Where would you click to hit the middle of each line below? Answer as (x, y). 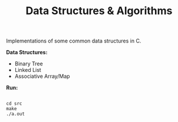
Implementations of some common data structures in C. (74, 41)
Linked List (28, 70)
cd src (14, 104)
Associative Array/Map (42, 76)
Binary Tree (29, 64)
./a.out (16, 114)
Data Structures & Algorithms (99, 11)
